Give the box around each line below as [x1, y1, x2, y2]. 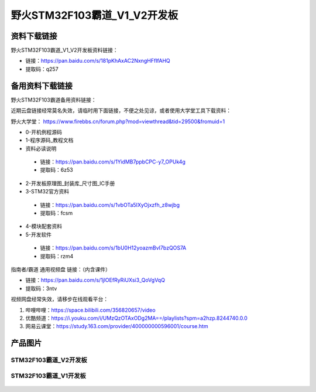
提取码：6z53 [40, 166, 73, 173]
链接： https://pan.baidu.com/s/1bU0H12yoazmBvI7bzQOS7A [40, 244, 187, 251]
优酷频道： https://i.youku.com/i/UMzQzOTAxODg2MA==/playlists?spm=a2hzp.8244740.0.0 [25, 314, 248, 322]
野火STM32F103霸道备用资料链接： [11, 96, 97, 103]
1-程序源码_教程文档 [25, 137, 74, 144]
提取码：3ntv [25, 285, 57, 292]
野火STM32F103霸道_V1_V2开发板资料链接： [11, 47, 118, 54]
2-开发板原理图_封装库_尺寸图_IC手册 [25, 179, 115, 187]
